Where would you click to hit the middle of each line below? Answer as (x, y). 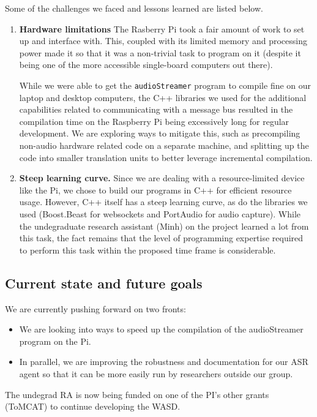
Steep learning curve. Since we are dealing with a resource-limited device (162, 178)
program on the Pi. (55, 341)
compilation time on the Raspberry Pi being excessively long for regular (154, 121)
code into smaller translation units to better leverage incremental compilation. (166, 157)
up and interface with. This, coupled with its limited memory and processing (163, 41)
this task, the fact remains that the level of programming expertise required (161, 238)
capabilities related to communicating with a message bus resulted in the (156, 109)
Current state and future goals (104, 283)
